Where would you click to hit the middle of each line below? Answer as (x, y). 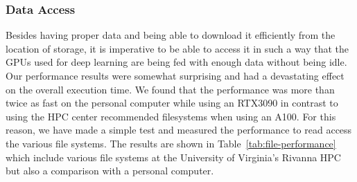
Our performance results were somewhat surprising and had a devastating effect (175, 75)
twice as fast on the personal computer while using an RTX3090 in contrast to (172, 103)
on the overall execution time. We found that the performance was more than (170, 89)
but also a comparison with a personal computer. (110, 171)
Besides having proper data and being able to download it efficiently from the (171, 35)
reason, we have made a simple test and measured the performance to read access (179, 130)
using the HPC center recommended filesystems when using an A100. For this (171, 116)
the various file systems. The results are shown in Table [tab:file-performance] (171, 143)
